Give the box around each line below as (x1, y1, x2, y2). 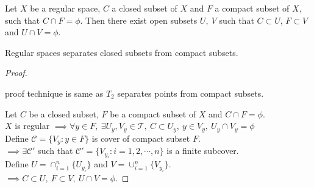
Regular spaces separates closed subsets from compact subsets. (5, 46, 238, 58)
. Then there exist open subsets (80, 13, 198, 26)
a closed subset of (112, 2, 177, 14)
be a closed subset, (29, 107, 99, 120)
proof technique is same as (5, 86, 104, 99)
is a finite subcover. (166, 144, 239, 157)
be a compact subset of (110, 107, 196, 120)
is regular (15, 119, 50, 132)
